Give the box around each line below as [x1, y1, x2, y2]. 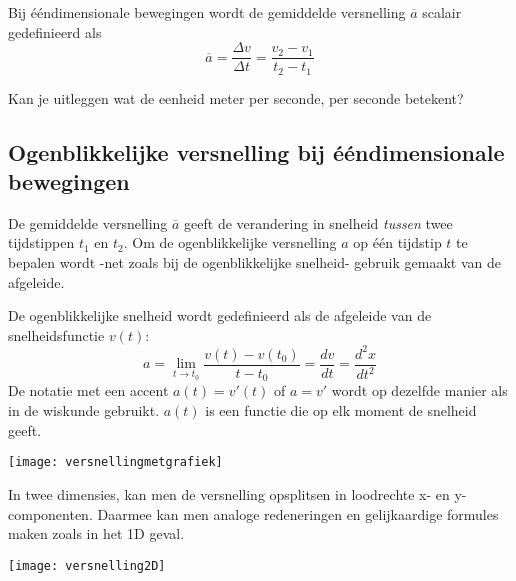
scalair [422, 2, 462, 22]
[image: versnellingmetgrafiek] [8, 455, 223, 470]
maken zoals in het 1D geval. [8, 523, 185, 544]
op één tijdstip [353, 232, 442, 253]
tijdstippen [8, 232, 75, 253]
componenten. [8, 503, 93, 524]
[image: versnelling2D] [8, 558, 166, 573]
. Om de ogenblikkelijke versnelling [123, 232, 337, 253]
